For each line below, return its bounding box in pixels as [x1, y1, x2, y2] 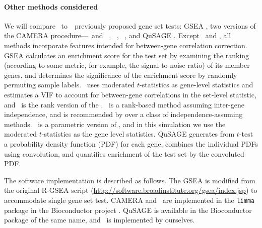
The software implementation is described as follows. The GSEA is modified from [4, 175, 255, 185]
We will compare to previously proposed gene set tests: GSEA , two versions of [4, 20, 256, 31]
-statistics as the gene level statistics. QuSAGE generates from [41, 129, 235, 139]
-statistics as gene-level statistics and [140, 79, 253, 90]
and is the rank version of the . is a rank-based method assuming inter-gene [4, 99, 244, 109]
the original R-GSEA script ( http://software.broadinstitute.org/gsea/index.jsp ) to [4, 185, 257, 195]
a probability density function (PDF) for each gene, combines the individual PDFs [4, 138, 258, 149]
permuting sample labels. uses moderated [4, 79, 135, 90]
